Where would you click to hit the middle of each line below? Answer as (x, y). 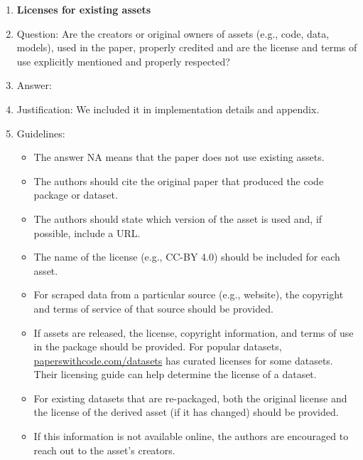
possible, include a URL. (87, 232)
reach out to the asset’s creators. (104, 450)
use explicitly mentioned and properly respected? (123, 61)
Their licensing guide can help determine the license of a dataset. (175, 374)
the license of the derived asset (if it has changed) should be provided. (186, 412)
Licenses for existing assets (84, 9)
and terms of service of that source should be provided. (153, 308)
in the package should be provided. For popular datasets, (158, 346)
